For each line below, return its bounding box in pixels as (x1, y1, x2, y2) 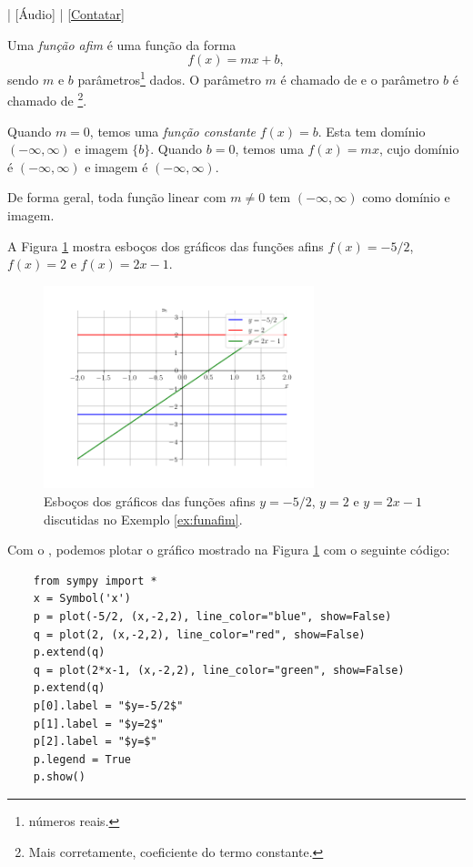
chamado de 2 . (7, 88, 87, 110)
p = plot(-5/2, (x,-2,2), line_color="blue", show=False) (33, 610, 392, 623)
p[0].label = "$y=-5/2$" (33, 699, 184, 712)
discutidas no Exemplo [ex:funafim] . (44, 509, 243, 528)
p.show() (33, 770, 86, 784)
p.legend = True (33, 752, 132, 766)
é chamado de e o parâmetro (280, 69, 439, 88)
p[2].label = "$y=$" (33, 735, 157, 749)
